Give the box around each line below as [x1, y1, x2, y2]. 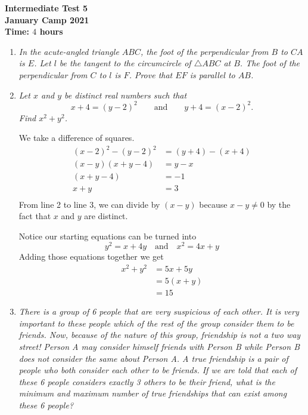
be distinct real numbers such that [64, 88, 187, 101]
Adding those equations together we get [18, 250, 164, 263]
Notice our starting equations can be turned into [18, 229, 197, 242]
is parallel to [189, 68, 235, 81]
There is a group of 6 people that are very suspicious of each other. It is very [18, 305, 299, 318]
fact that [18, 210, 51, 222]
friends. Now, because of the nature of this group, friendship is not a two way [18, 328, 301, 341]
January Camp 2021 [5, 13, 89, 26]
